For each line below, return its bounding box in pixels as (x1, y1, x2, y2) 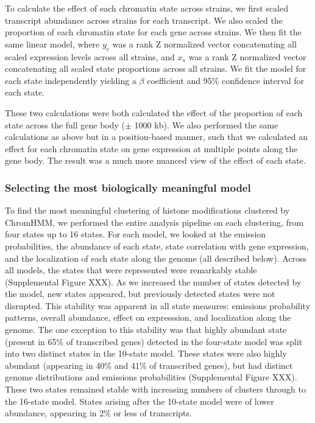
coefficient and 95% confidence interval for (147, 74, 305, 86)
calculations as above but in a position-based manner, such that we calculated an (5, 130, 308, 143)
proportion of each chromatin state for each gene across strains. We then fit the (5, 26, 302, 38)
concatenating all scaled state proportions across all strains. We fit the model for (5, 62, 306, 75)
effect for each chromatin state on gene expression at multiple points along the (5, 142, 298, 155)
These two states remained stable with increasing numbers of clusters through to (5, 383, 306, 396)
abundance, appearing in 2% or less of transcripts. (5, 407, 192, 419)
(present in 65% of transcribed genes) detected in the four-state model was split (5, 335, 303, 348)
